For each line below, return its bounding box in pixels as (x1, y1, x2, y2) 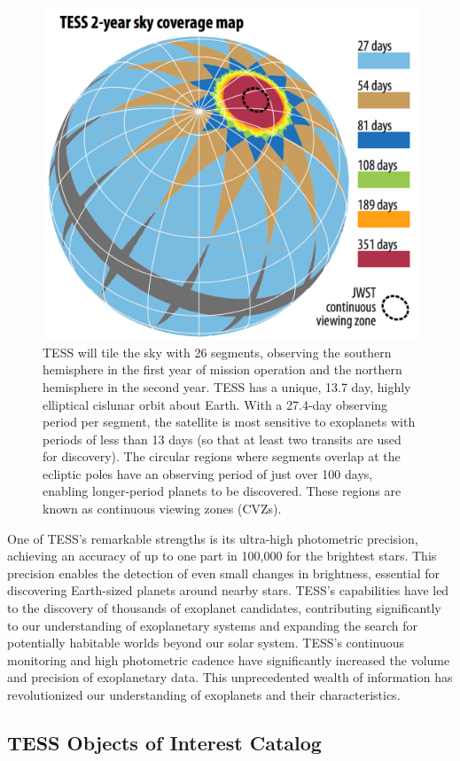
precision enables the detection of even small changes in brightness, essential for (7, 563, 440, 582)
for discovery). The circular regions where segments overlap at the (43, 447, 401, 466)
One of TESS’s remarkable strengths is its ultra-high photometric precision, (7, 529, 418, 547)
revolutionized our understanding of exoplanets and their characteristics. (7, 686, 401, 704)
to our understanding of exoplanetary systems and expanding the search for (7, 616, 418, 634)
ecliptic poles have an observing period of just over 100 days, (43, 464, 373, 482)
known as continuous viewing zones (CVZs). (43, 499, 282, 518)
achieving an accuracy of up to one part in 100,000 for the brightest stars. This (7, 546, 437, 565)
